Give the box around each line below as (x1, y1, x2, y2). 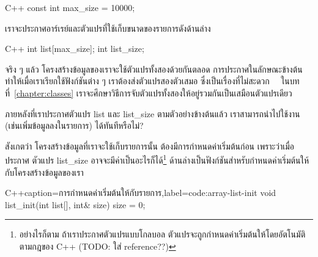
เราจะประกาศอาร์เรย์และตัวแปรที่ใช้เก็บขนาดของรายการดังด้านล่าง (5, 21, 211, 34)
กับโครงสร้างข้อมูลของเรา (5, 165, 84, 178)
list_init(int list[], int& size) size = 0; (5, 198, 146, 211)
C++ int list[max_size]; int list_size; (5, 42, 144, 55)
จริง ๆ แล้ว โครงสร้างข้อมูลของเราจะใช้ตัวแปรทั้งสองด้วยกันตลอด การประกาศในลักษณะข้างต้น (5, 62, 303, 75)
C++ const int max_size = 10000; (5, 1, 135, 13)
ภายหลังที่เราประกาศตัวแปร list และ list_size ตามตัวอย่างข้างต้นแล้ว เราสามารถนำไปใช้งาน (5, 107, 300, 120)
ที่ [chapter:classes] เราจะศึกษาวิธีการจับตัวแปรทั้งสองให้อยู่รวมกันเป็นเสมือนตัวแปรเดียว (5, 86, 292, 99)
